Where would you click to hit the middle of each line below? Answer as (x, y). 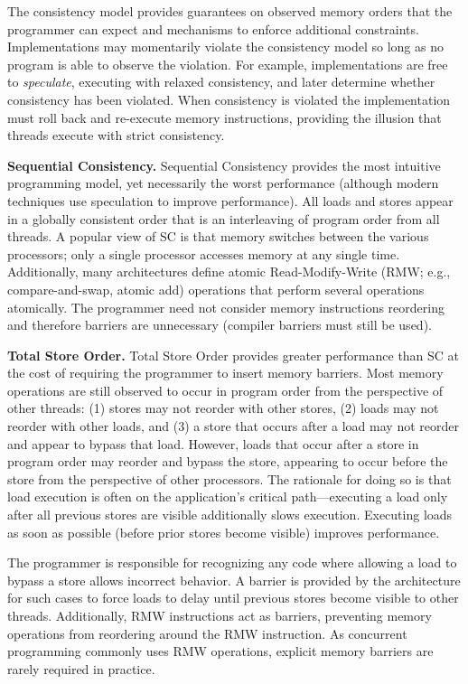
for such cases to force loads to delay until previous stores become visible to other (233, 598)
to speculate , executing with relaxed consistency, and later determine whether (221, 82)
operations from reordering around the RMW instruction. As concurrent (207, 633)
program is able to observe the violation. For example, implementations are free (228, 64)
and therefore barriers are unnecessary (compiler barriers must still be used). (220, 325)
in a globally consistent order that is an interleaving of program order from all (224, 218)
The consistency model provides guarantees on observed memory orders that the (230, 11)
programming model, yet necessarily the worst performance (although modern (223, 183)
